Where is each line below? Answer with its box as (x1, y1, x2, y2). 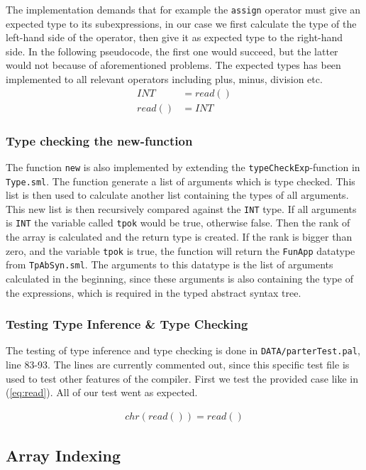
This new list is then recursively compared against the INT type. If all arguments (6, 201, 357, 216)
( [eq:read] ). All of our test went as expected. (6, 385, 198, 400)
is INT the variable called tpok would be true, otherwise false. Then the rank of (6, 215, 350, 230)
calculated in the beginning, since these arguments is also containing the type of (6, 271, 354, 286)
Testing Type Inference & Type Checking (6, 315, 248, 333)
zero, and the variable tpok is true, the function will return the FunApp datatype (6, 243, 355, 258)
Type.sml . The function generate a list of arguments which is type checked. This (6, 173, 355, 188)
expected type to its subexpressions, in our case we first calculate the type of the (6, 16, 357, 31)
